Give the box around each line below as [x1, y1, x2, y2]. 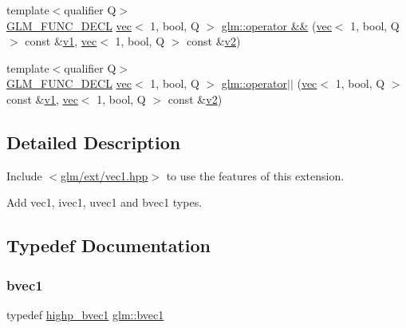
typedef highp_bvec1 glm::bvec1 [6, 306, 164, 322]
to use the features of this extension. [166, 167, 345, 184]
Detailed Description [6, 129, 181, 154]
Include [6, 167, 42, 184]
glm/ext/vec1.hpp [61, 167, 148, 184]
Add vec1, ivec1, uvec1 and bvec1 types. [6, 194, 203, 211]
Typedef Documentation [6, 233, 211, 258]
